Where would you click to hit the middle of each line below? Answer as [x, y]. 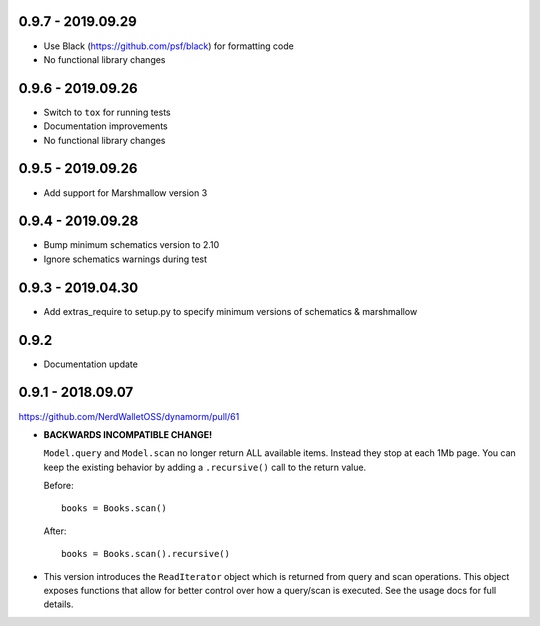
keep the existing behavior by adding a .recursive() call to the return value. [205, 467]
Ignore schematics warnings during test [125, 259]
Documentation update [91, 364]
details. [58, 604]
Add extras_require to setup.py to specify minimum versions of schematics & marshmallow [230, 311]
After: [55, 531]
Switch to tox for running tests [107, 112]
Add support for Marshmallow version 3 [125, 192]
